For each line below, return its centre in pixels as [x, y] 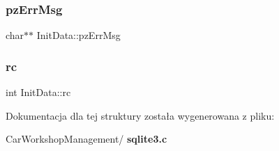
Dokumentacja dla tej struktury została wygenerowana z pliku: [140, 115]
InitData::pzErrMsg [78, 35]
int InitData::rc [38, 92]
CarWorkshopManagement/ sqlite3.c [86, 139]
